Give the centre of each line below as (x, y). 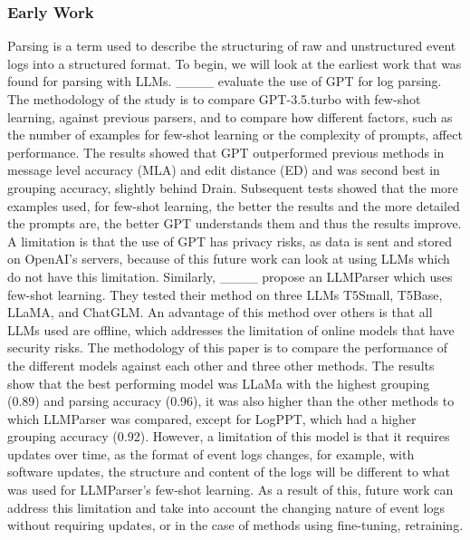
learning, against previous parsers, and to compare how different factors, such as (230, 116)
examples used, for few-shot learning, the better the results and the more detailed (234, 205)
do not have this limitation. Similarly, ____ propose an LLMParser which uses (230, 276)
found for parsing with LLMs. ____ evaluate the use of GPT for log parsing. (225, 81)
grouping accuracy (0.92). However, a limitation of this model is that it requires (229, 436)
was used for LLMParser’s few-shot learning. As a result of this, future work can (230, 490)
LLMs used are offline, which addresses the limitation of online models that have (231, 329)
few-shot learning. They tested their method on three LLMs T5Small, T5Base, (225, 294)
